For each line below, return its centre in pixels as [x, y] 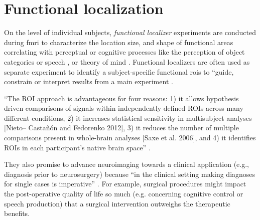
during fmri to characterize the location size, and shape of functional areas [119, 42]
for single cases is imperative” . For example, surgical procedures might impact [125, 184]
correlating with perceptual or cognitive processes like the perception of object [124, 52]
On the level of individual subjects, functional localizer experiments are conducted [130, 32]
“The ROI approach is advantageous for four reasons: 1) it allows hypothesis [121, 98]
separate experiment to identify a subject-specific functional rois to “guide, [119, 71]
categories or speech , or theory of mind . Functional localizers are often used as [127, 61]
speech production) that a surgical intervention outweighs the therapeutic [117, 203]
